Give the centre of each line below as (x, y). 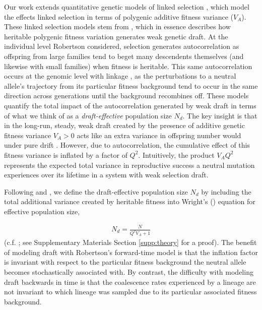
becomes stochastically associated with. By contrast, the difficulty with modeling (129, 272)
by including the (226, 191)
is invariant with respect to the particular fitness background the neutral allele (125, 262)
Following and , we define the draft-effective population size (96, 191)
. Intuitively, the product (176, 154)
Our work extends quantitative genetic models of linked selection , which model (127, 7)
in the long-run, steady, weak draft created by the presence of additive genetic (124, 125)
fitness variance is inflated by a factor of (66, 154)
